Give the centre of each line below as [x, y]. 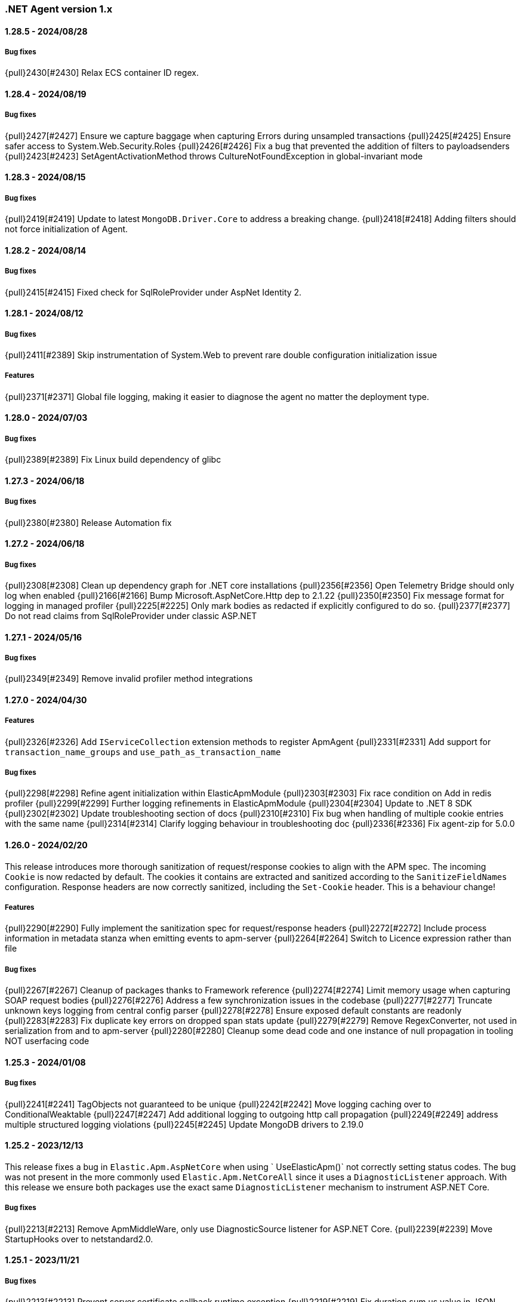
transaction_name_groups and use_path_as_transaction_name [143, 752]
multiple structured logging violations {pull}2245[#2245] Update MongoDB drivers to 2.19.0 [184, 1124]
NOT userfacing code [47, 1041]
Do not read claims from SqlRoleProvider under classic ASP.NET [131, 615]
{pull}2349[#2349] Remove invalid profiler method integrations [129, 679]
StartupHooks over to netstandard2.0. [79, 1239]
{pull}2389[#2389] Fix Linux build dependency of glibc [113, 460]
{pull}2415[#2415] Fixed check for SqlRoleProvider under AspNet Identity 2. [153, 292]
